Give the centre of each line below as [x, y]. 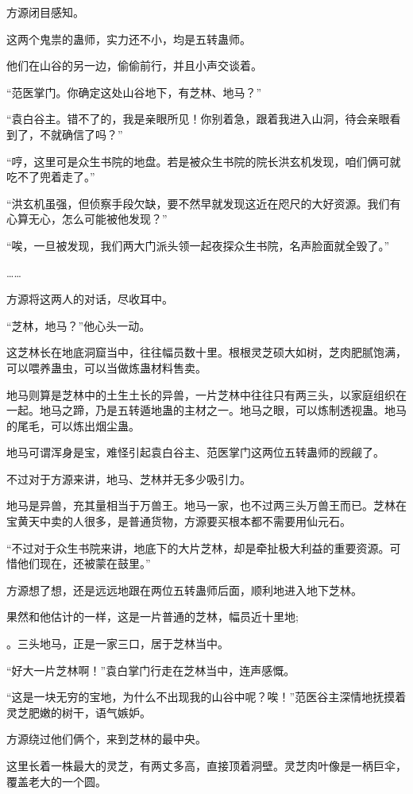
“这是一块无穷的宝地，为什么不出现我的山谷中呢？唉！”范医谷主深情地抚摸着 [206, 697]
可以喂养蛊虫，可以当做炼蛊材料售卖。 [106, 367]
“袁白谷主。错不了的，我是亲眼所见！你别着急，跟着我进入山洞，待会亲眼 [198, 119]
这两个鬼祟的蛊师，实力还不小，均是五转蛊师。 [129, 39]
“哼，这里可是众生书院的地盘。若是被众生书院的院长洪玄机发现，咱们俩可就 [204, 161]
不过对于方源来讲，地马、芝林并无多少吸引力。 [129, 478]
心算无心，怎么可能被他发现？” [87, 219]
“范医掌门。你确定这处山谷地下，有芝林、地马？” [134, 92]
